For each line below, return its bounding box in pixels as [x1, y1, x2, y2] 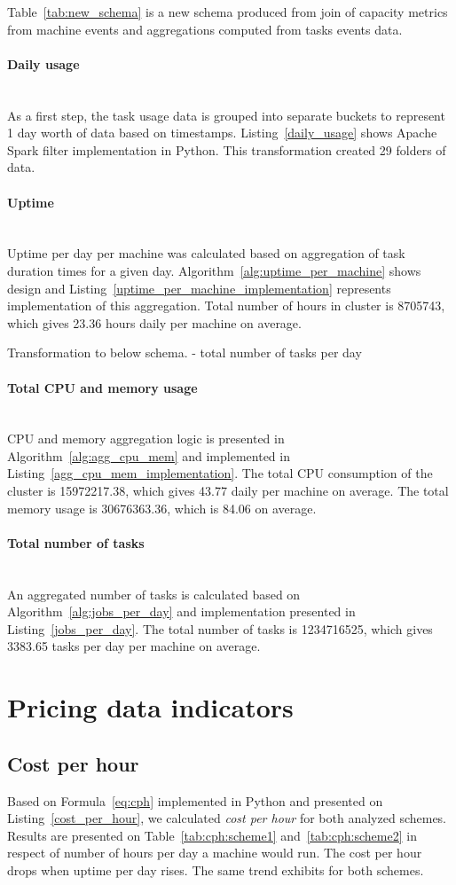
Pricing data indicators [7, 689, 294, 725]
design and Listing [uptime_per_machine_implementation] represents [7, 278, 391, 297]
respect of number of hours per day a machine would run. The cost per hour [7, 843, 422, 862]
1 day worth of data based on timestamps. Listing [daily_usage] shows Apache [7, 123, 437, 142]
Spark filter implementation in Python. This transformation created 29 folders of [7, 140, 446, 159]
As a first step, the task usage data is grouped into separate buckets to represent [7, 106, 445, 124]
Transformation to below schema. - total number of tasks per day [7, 343, 362, 362]
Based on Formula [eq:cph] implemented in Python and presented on [7, 791, 383, 810]
